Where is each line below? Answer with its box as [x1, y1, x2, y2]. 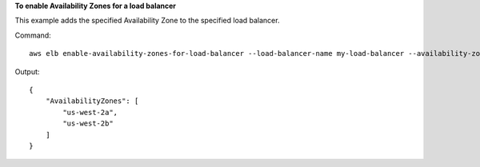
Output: [14, 66, 40, 76]
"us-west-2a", [62, 108, 118, 117]
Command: [14, 30, 51, 40]
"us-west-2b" [62, 119, 114, 128]
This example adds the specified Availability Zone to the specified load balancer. [14, 16, 280, 26]
